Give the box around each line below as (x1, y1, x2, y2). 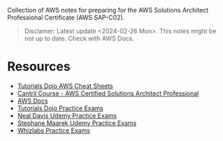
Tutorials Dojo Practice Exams (17, 104, 104, 112)
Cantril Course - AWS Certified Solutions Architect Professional (17, 89, 199, 97)
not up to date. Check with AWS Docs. (24, 34, 134, 43)
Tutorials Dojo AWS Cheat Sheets (17, 82, 114, 90)
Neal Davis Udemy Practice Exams (17, 111, 117, 119)
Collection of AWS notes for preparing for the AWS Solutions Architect (7, 6, 209, 14)
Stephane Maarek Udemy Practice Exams (17, 119, 137, 127)
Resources (7, 59, 71, 75)
